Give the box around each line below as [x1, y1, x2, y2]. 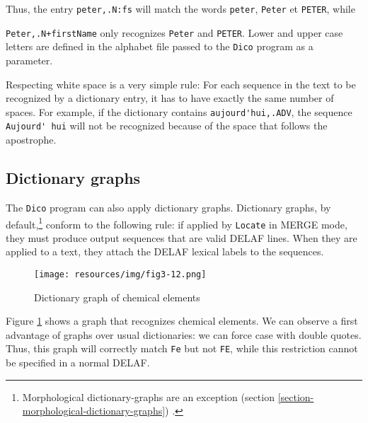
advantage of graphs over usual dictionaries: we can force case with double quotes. [6, 327, 362, 342]
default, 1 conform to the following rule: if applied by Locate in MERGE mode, [6, 214, 347, 231]
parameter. [6, 52, 53, 67]
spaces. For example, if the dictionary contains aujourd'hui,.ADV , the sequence [6, 104, 352, 119]
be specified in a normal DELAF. [6, 355, 150, 370]
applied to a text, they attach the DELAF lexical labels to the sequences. [6, 244, 324, 259]
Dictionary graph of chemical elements [34, 289, 200, 304]
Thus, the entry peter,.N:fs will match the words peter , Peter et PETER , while [6, 1, 355, 16]
